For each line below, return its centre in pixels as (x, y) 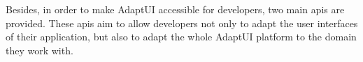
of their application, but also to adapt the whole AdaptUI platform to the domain (181, 37)
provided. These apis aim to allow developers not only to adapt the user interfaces (182, 23)
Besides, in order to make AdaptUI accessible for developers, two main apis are (175, 9)
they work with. (40, 50)
